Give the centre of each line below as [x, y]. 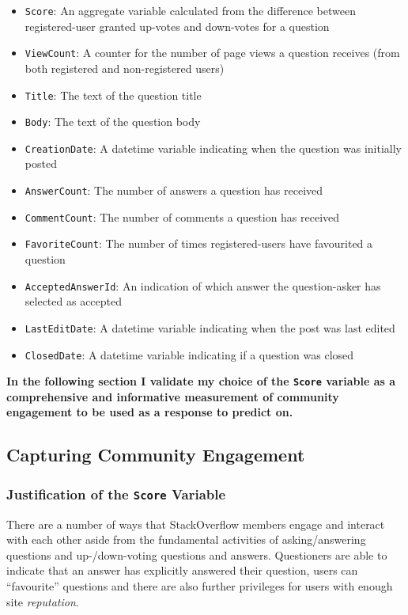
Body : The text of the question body [113, 121]
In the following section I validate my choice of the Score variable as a [201, 381]
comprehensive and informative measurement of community [173, 396]
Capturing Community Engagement [156, 455]
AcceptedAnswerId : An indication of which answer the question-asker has [203, 285]
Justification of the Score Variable [116, 494]
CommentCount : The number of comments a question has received [182, 216]
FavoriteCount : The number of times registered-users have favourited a [199, 243]
